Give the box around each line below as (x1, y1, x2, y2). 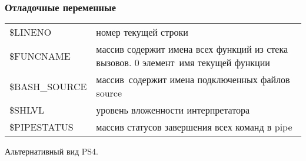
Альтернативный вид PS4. (5, 145, 98, 157)
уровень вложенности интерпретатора (96, 103, 250, 117)
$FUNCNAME (9, 49, 71, 63)
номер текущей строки (96, 25, 188, 39)
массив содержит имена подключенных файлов (96, 73, 290, 87)
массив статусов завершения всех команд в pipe (96, 120, 292, 134)
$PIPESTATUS (9, 120, 74, 134)
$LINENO (9, 25, 52, 39)
